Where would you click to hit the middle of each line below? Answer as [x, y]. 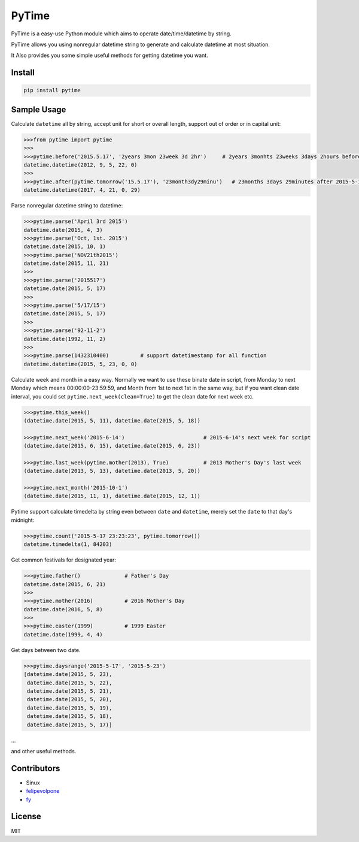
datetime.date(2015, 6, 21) [65, 584]
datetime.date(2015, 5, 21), [70, 691]
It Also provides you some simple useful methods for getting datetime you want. [110, 55]
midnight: [23, 520]
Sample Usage [39, 109]
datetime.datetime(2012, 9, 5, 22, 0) [80, 165]
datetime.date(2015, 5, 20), [70, 699]
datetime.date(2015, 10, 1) [65, 247]
